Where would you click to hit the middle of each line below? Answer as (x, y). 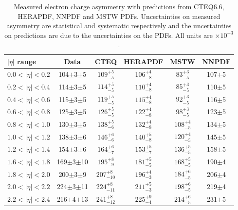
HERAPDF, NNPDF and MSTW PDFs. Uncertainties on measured (119, 16)
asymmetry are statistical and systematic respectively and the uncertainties (119, 26)
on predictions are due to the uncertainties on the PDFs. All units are (109, 35)
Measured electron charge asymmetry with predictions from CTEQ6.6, (119, 6)
